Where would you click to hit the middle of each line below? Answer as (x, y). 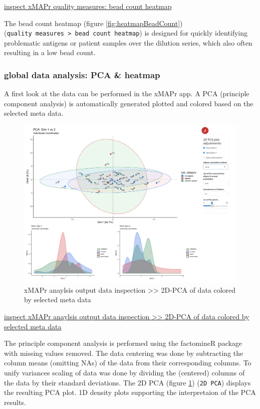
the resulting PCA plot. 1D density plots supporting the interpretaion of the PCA (130, 392)
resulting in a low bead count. (50, 52)
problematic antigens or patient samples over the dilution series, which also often (128, 42)
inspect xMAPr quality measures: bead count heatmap (88, 6)
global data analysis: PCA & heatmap (82, 74)
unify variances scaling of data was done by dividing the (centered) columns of (124, 373)
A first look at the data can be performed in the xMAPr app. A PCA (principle (127, 93)
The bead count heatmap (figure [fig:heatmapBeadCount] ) (93, 23)
